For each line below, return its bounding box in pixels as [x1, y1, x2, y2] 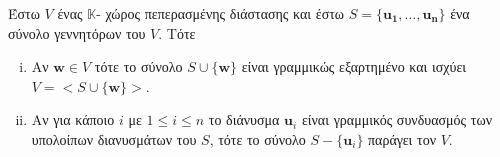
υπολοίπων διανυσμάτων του [31, 128, 197, 149]
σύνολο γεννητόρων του [8, 22, 146, 43]
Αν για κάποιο [31, 109, 115, 130]
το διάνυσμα [208, 109, 280, 130]
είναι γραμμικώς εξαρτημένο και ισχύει [241, 56, 467, 77]
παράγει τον [368, 128, 436, 149]
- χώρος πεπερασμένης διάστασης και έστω [96, 3, 345, 23]
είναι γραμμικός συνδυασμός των [301, 109, 492, 130]
